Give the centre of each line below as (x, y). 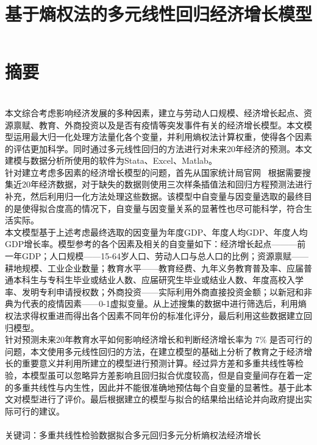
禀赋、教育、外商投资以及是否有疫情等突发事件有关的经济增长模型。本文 (158, 124)
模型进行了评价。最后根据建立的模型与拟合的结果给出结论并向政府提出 (162, 399)
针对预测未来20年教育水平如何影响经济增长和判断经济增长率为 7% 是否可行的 (158, 339)
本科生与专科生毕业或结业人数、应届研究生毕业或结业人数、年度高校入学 (158, 280)
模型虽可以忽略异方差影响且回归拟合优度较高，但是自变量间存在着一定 (171, 375)
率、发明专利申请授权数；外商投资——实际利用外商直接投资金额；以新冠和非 (158, 291)
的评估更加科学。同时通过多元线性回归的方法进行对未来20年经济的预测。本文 (158, 148)
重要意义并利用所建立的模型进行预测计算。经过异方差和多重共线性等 (158, 363)
